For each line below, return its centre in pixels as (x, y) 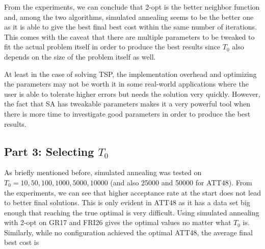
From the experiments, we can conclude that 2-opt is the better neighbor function (132, 7)
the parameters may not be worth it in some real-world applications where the (126, 84)
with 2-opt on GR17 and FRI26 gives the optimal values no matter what (118, 222)
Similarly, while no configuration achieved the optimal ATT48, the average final (128, 232)
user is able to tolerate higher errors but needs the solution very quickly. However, (132, 93)
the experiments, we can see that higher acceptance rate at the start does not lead (132, 192)
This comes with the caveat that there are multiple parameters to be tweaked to (129, 36)
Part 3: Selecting (49, 151)
